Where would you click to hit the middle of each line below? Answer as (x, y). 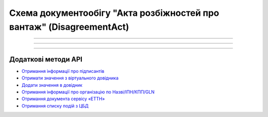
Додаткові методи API (46, 59)
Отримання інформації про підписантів (63, 71)
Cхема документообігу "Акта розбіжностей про (114, 13)
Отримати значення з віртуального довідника (70, 78)
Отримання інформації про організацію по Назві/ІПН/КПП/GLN (88, 92)
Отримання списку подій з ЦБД (55, 106)
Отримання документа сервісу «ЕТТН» (63, 99)
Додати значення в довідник (52, 85)
